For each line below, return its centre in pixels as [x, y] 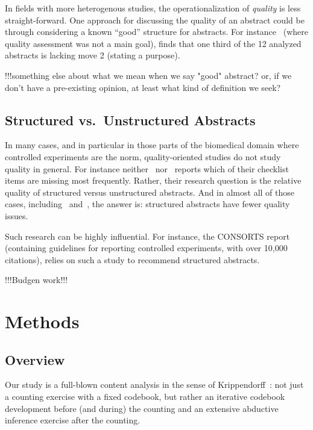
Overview [35, 359]
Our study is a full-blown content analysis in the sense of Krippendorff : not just [154, 385]
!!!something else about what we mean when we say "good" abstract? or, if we [148, 75]
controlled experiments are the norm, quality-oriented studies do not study [143, 156]
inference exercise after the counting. [73, 420]
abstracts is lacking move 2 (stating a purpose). [93, 55]
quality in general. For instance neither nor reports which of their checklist [147, 168]
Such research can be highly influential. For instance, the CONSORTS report [147, 236]
